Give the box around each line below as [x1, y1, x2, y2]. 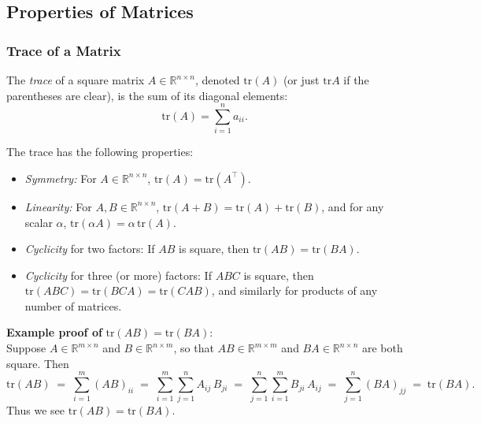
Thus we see [6, 402, 65, 418]
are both [361, 340, 403, 356]
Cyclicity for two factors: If [24, 240, 155, 257]
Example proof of [6, 324, 102, 340]
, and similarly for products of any [211, 282, 378, 299]
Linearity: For [24, 198, 92, 214]
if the [343, 72, 369, 87]
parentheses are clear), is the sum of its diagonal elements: [6, 87, 288, 103]
